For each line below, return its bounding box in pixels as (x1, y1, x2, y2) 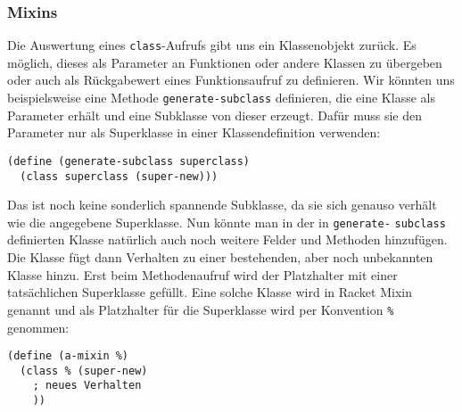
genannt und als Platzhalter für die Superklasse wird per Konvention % (7, 300, 394, 318)
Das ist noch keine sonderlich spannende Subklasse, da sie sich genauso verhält (7, 195, 437, 214)
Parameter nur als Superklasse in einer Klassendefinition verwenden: (7, 123, 381, 142)
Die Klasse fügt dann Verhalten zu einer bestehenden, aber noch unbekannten (7, 248, 433, 267)
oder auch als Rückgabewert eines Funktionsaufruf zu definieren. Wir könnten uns (7, 70, 455, 89)
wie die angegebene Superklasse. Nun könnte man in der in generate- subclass (7, 212, 446, 231)
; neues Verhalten (32, 379, 142, 392)
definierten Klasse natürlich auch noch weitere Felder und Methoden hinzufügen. (7, 230, 448, 249)
